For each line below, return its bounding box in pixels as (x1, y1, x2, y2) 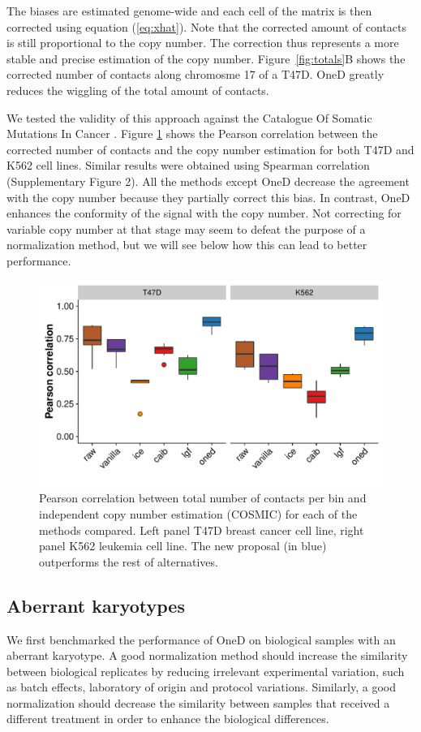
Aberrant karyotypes (6, 592, 185, 618)
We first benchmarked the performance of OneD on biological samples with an (6, 631, 396, 648)
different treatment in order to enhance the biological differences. (6, 710, 329, 727)
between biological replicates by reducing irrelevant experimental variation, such (6, 662, 405, 679)
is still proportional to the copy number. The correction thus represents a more (6, 34, 399, 51)
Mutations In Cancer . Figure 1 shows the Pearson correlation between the (6, 125, 378, 142)
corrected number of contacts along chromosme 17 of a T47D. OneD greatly (6, 66, 384, 83)
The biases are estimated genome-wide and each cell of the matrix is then (6, 2, 372, 19)
